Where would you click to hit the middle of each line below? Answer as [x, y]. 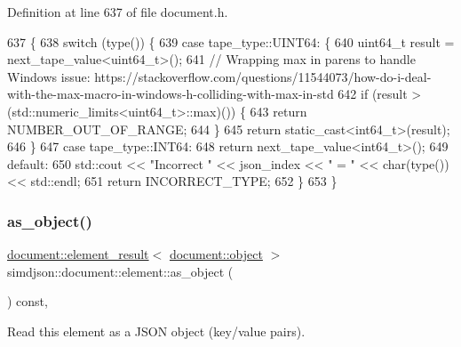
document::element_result [78, 254]
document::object [216, 254]
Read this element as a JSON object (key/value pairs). [156, 331]
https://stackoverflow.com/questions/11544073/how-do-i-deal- [263, 76]
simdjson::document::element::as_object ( [120, 271]
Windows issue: [49, 76]
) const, [28, 301]
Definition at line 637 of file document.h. [118, 12]
